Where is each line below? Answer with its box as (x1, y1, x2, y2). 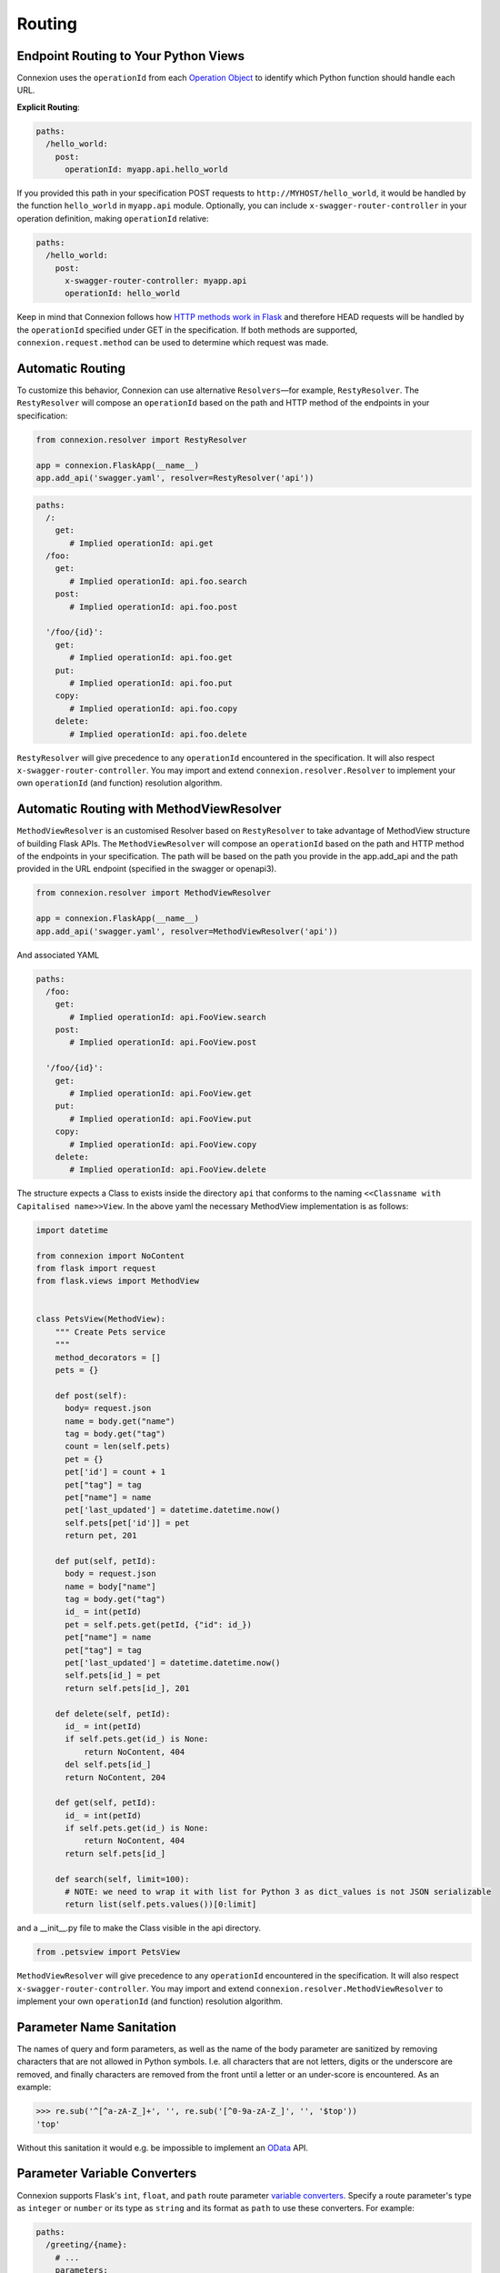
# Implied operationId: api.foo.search (69, 576, 247, 586)
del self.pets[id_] (65, 1759, 152, 1770)
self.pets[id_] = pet (65, 1670, 161, 1681)
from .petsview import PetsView (35, 1947, 181, 1958)
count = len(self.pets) (65, 1441, 171, 1452)
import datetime (35, 1225, 109, 1236)
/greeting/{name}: (45, 2239, 127, 2250)
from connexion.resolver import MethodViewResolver (35, 887, 272, 898)
